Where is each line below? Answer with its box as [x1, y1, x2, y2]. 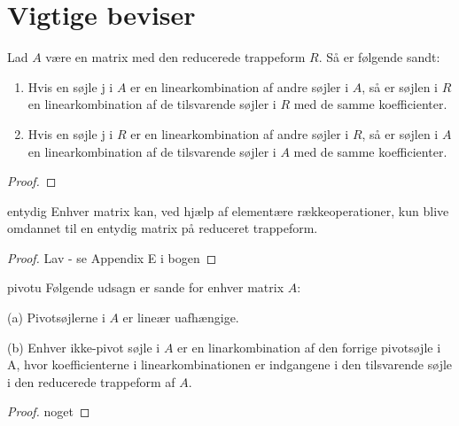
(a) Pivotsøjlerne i [7, 308, 105, 327]
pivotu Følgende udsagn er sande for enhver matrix [7, 278, 284, 297]
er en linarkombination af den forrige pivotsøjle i [177, 337, 441, 356]
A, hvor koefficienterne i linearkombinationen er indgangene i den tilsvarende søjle [7, 355, 453, 374]
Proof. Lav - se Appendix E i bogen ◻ [7, 248, 217, 267]
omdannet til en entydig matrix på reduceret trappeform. [7, 219, 318, 237]
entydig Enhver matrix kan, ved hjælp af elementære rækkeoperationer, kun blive [7, 201, 449, 220]
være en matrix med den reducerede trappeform [45, 48, 306, 66]
